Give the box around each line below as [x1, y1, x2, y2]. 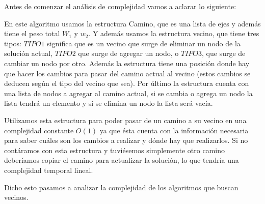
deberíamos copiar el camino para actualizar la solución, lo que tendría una [4, 155, 239, 165]
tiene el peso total [4, 28, 60, 39]
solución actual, [4, 48, 52, 59]
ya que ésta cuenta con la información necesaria [99, 125, 249, 135]
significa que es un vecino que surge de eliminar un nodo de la [47, 38, 241, 48]
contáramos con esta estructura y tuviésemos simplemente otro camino [4, 144, 225, 155]
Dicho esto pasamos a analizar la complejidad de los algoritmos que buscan [4, 182, 238, 192]
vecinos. [4, 192, 29, 202]
